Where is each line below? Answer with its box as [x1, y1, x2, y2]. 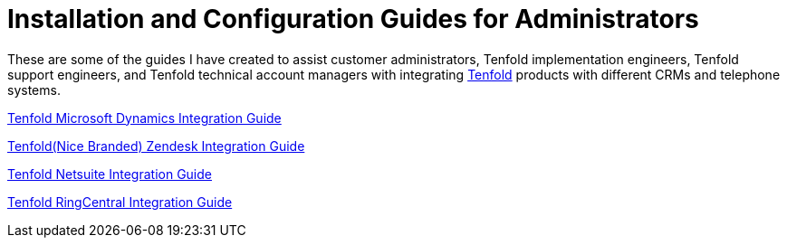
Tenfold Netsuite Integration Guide [7, 165, 212, 182]
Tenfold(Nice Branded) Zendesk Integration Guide [7, 137, 305, 154]
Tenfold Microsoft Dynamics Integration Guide [7, 109, 282, 126]
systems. [7, 81, 61, 98]
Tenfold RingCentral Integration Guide [7, 193, 233, 210]
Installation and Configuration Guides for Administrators [7, 4, 699, 34]
